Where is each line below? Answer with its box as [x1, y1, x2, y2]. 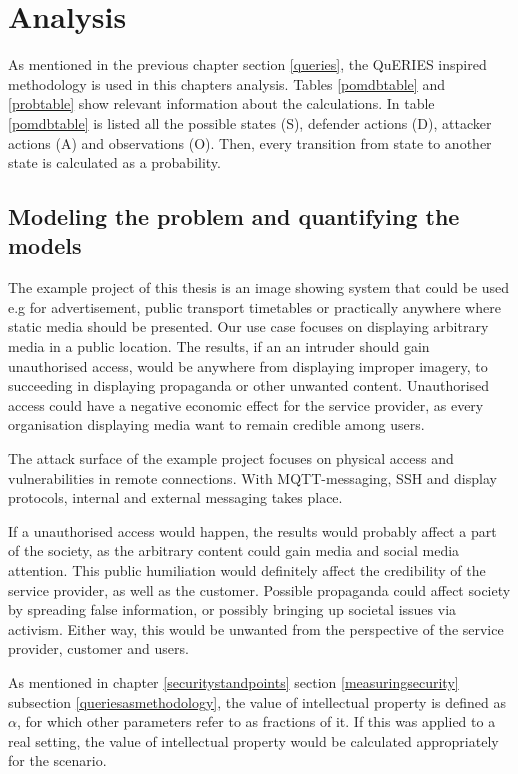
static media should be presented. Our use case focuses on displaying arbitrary [8, 316, 489, 337]
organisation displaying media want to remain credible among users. [8, 414, 425, 435]
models [8, 230, 82, 261]
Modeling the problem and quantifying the [8, 201, 460, 232]
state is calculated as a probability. [8, 152, 221, 173]
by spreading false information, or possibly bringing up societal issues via [8, 599, 457, 620]
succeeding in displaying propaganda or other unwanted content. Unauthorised [8, 375, 490, 396]
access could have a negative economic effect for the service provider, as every [8, 394, 484, 415]
